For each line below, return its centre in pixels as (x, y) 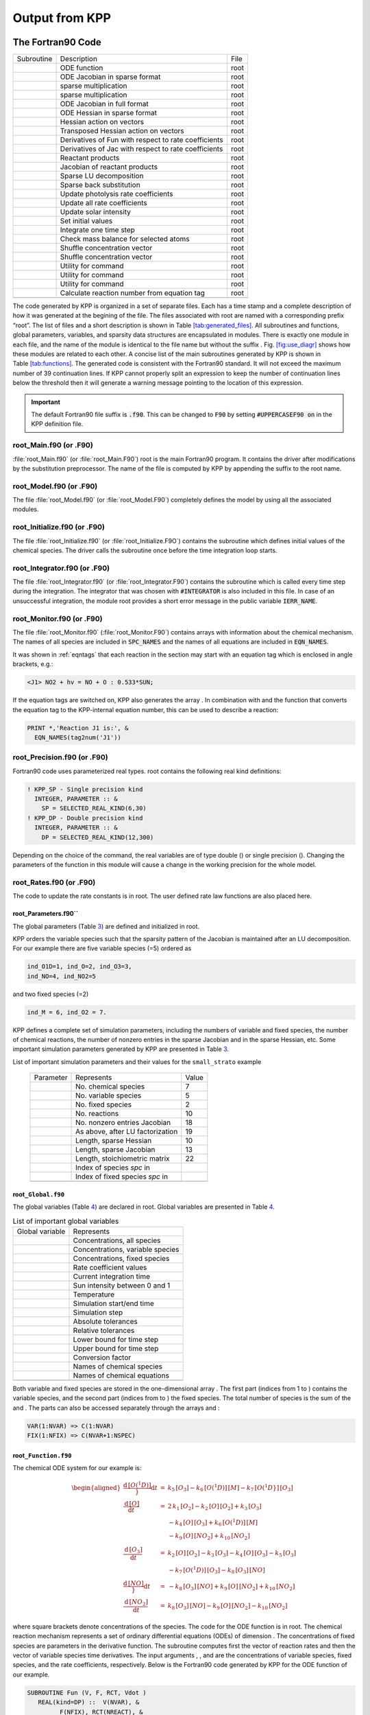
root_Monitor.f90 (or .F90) (58, 619)
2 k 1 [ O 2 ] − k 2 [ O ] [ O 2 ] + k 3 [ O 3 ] (214, 1507)
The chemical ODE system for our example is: (77, 1468)
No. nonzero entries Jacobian (123, 1123)
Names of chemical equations (121, 1375)
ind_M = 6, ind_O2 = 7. (67, 1012)
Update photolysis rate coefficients (116, 194)
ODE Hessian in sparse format (109, 113)
